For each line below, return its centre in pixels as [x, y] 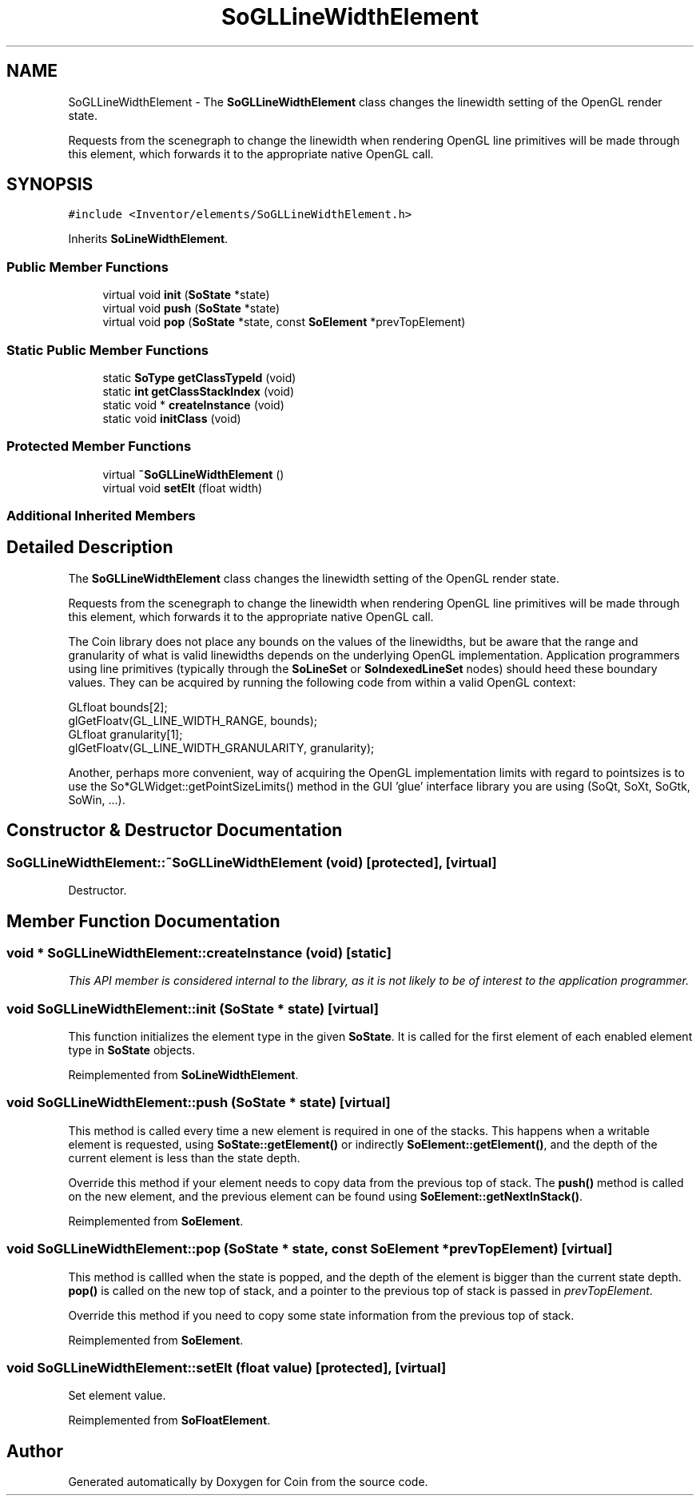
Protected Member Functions [99, 446]
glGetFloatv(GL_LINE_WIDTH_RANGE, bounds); [193, 720]
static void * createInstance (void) [193, 404]
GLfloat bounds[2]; [118, 707]
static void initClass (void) [172, 418]
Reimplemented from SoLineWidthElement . [183, 1075]
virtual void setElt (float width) [183, 488]
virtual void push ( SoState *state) [191, 309]
